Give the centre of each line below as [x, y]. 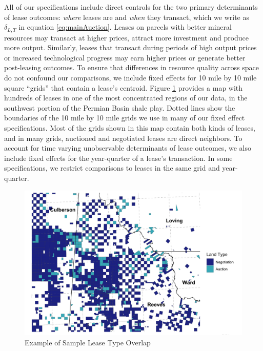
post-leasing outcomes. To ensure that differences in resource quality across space [132, 67]
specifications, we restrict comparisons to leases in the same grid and [112, 168]
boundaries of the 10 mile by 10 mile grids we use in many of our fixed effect [125, 118]
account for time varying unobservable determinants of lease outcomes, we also [128, 148]
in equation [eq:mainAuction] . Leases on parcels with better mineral [125, 27]
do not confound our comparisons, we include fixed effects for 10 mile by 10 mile [130, 78]
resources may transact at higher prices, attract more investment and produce [127, 37]
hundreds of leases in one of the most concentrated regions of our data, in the [126, 98]
